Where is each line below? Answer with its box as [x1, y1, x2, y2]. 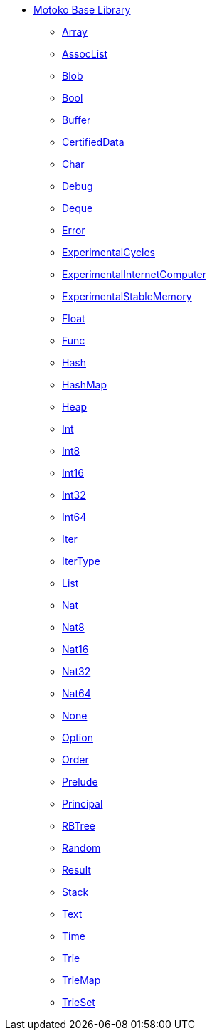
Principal [62, 798, 103, 810]
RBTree [62, 820, 95, 832]
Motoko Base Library [33, 4, 131, 16]
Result [62, 864, 91, 876]
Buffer [62, 114, 91, 126]
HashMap [62, 379, 107, 391]
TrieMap [62, 974, 101, 986]
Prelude [62, 776, 98, 788]
